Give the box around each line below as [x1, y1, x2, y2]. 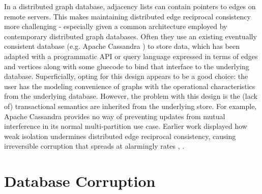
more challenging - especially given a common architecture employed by [4, 21, 227, 32]
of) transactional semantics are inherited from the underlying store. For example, [4, 100, 257, 111]
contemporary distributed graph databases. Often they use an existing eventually [4, 31, 257, 41]
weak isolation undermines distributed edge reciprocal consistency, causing [4, 130, 236, 141]
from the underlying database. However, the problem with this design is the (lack [4, 91, 257, 101]
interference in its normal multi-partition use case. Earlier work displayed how [4, 121, 247, 131]
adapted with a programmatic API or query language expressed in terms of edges [4, 50, 258, 61]
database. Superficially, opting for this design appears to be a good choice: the [4, 71, 248, 81]
